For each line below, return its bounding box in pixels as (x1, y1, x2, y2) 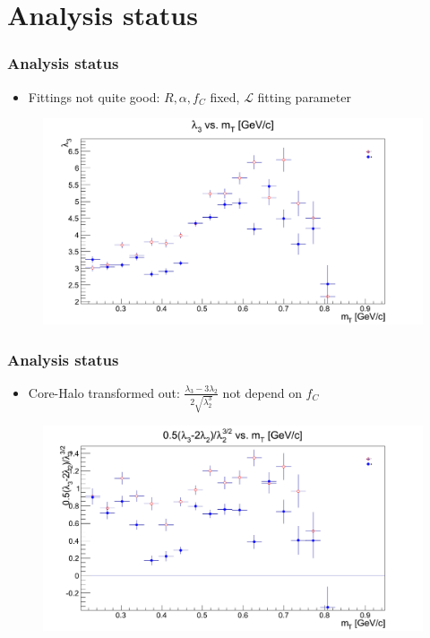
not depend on (222, 383, 302, 401)
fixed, (210, 87, 240, 106)
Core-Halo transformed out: (28, 383, 180, 401)
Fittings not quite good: (28, 87, 160, 106)
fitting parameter (257, 87, 351, 106)
